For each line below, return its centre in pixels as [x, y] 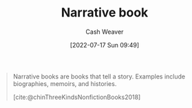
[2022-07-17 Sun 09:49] [105, 45]
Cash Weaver [105, 32]
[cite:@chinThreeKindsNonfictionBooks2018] [77, 97]
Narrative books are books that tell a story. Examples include [99, 76]
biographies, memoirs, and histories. [65, 83]
